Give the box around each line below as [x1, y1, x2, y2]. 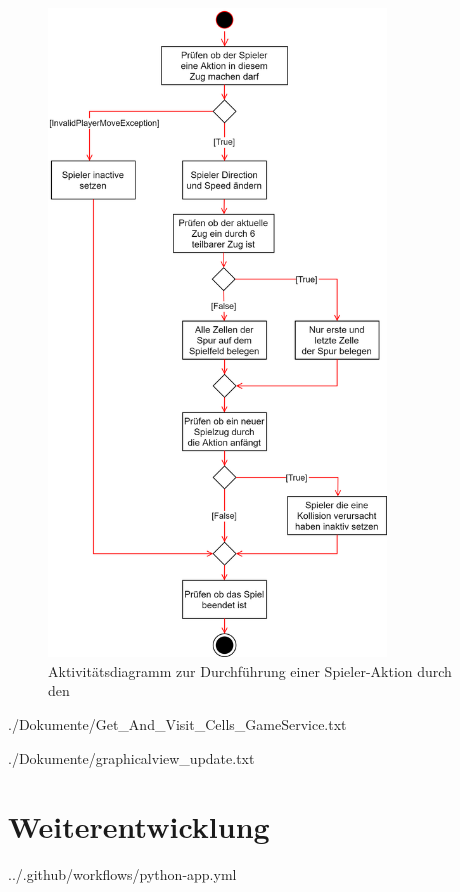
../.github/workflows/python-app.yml [8, 864, 237, 885]
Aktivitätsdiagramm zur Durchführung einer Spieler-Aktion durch [48, 660, 452, 681]
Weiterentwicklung [8, 806, 270, 847]
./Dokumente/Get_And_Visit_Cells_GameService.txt [8, 713, 347, 734]
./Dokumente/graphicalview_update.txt [8, 747, 255, 768]
